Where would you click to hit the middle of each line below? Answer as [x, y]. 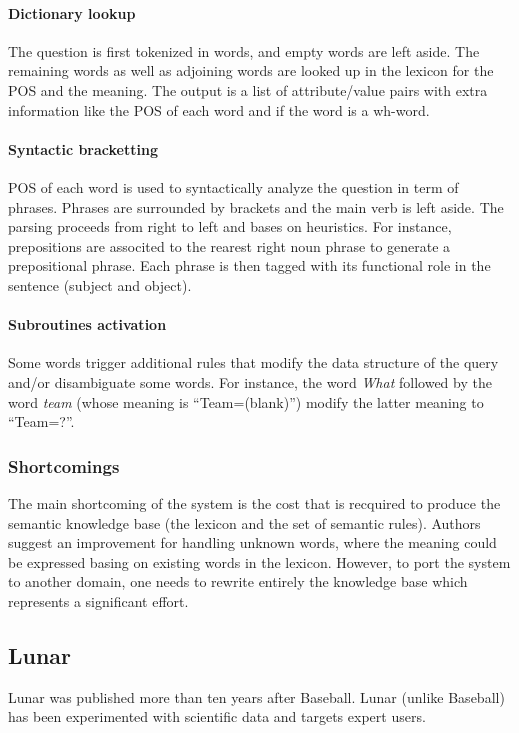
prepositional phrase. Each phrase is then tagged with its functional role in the [249, 265]
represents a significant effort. [98, 600]
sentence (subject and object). [100, 284]
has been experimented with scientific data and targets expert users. [217, 716]
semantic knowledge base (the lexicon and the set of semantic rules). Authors [244, 522]
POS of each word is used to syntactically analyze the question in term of [233, 186]
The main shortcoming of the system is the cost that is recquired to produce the [254, 502]
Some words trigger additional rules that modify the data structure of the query [253, 362]
